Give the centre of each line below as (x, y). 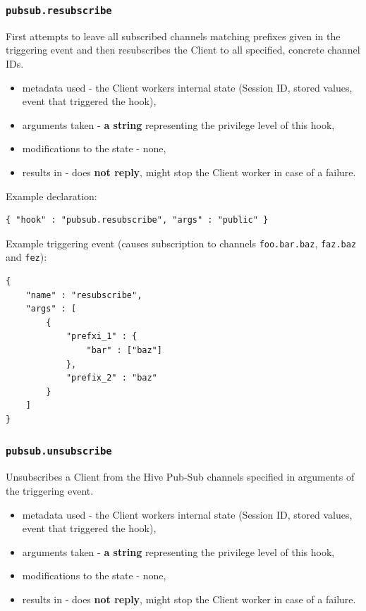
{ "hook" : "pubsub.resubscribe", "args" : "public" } (137, 220)
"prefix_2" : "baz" (111, 378)
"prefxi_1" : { (102, 337)
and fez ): (26, 257)
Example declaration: (51, 196)
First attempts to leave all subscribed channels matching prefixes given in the (173, 36)
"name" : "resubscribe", (84, 295)
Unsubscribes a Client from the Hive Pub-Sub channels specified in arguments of (180, 477)
